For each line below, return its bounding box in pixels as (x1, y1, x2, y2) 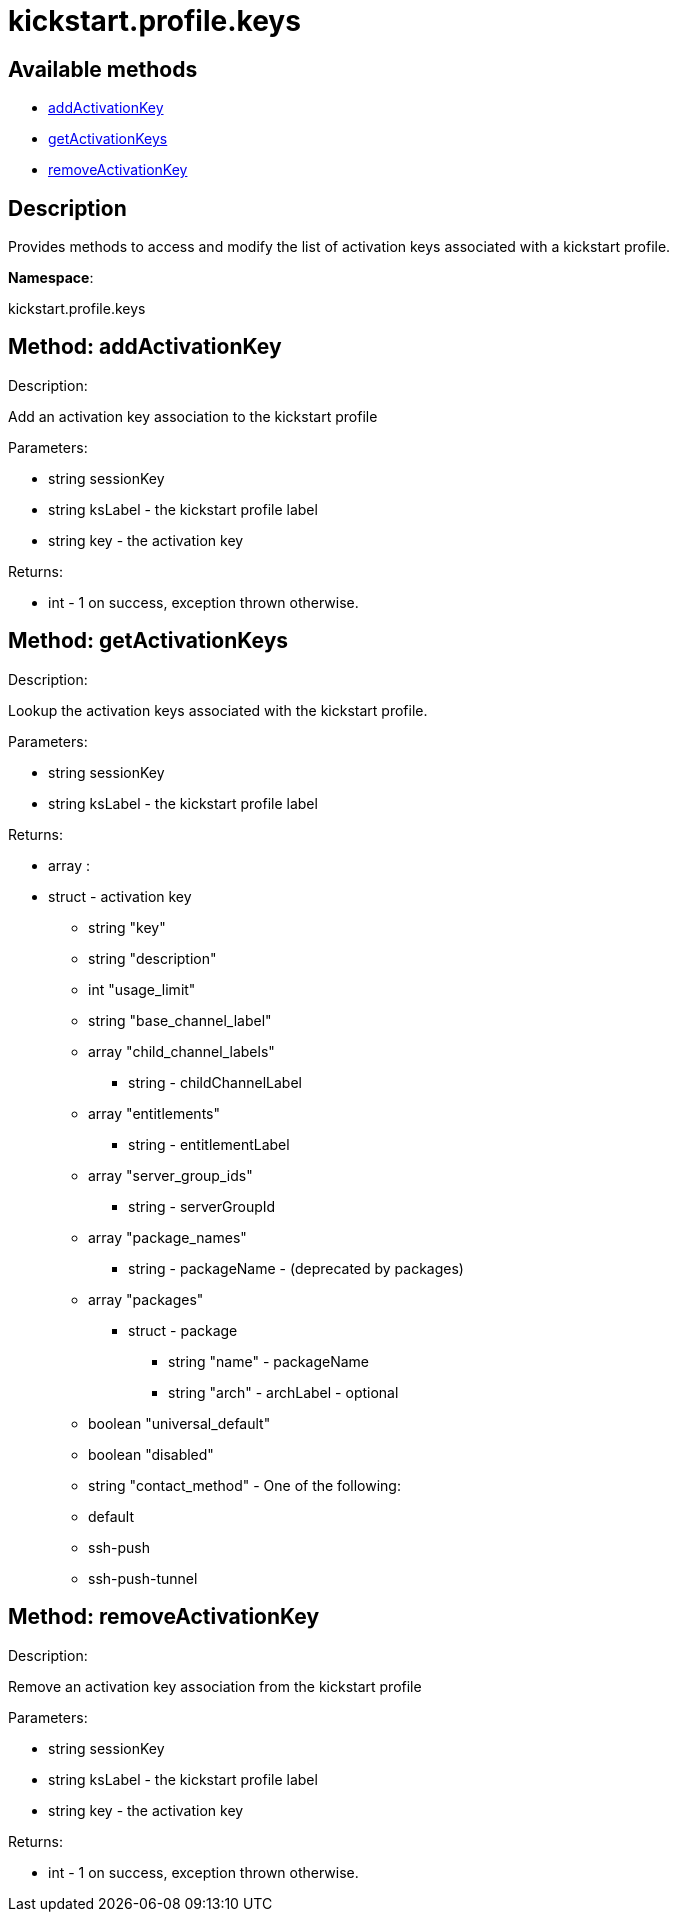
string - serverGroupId (128, 1197, 276, 1215)
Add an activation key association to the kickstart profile (8, 407, 378, 425)
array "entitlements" (88, 1104, 220, 1122)
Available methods (8, 56, 198, 82)
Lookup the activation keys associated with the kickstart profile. (8, 701, 428, 719)
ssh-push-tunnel (88, 1569, 198, 1587)
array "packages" (88, 1290, 204, 1308)
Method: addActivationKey (8, 334, 282, 360)
